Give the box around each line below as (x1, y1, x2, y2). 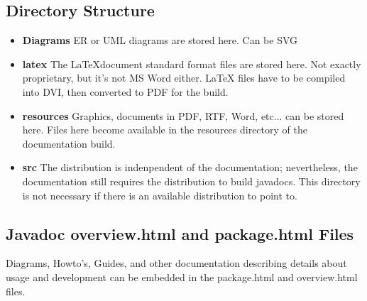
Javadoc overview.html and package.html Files (6, 222, 354, 244)
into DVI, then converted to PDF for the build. (22, 84, 229, 99)
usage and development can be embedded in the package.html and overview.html (6, 269, 358, 284)
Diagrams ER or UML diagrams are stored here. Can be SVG (22, 33, 298, 48)
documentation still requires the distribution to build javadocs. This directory (22, 173, 361, 188)
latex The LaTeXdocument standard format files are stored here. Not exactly (22, 56, 361, 71)
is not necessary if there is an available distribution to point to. (22, 187, 297, 202)
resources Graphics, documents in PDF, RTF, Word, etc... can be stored (22, 108, 344, 123)
